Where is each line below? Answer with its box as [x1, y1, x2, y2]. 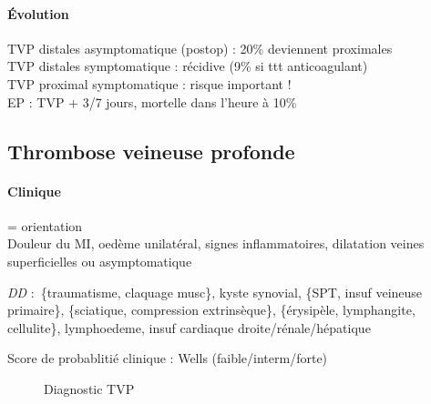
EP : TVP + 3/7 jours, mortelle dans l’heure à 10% [7, 92, 297, 111]
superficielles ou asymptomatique [7, 251, 192, 270]
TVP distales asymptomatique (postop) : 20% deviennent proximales [7, 38, 393, 57]
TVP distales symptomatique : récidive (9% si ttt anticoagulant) [7, 56, 368, 76]
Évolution [7, 4, 69, 23]
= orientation [7, 216, 83, 235]
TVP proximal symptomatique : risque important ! [7, 74, 292, 93]
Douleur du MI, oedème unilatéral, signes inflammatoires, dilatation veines [7, 234, 425, 253]
